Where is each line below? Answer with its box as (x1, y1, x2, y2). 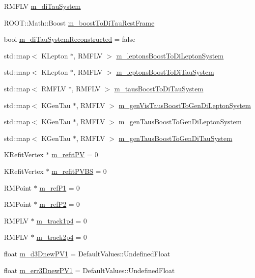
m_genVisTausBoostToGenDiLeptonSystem (118, 100, 251, 110)
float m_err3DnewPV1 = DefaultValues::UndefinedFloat (4, 265, 175, 275)
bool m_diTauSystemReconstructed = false (4, 34, 136, 44)
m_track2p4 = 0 (36, 232, 87, 242)
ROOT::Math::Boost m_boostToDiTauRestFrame (4, 17, 155, 28)
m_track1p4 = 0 (36, 215, 87, 225)
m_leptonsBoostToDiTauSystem (116, 67, 214, 77)
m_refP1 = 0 (39, 182, 80, 193)
